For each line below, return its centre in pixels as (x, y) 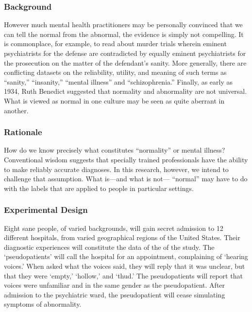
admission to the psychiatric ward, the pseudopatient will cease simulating (115, 294)
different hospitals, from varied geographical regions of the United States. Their (122, 237)
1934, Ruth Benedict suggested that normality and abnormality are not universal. (126, 91)
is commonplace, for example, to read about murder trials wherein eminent (115, 43)
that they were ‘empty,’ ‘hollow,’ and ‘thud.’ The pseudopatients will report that (123, 275)
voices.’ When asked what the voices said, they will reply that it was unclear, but (125, 266)
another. (16, 110)
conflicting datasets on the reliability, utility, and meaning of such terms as (115, 72)
